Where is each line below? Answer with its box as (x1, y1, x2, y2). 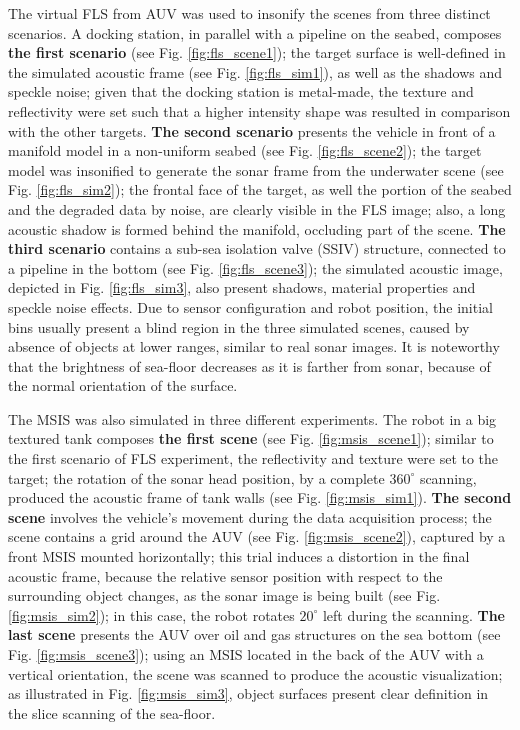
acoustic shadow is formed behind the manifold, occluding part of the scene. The (8, 218, 506, 239)
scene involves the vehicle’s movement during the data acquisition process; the (8, 506, 492, 527)
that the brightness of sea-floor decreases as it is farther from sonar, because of (8, 355, 491, 376)
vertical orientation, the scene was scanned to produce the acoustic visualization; (8, 663, 503, 684)
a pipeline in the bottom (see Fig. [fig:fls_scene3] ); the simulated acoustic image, (8, 257, 503, 278)
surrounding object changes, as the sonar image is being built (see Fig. (8, 585, 441, 606)
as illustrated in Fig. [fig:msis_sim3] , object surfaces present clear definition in (8, 683, 489, 704)
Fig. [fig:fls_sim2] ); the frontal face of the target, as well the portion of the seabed (8, 179, 512, 200)
